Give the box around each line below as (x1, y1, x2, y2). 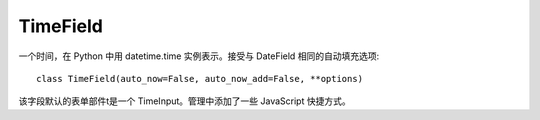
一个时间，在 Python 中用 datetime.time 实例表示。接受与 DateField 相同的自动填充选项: (18, 50, 380, 62)
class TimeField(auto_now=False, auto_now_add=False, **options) (36, 73, 364, 84)
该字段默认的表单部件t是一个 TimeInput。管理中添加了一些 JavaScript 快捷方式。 (18, 95, 351, 107)
